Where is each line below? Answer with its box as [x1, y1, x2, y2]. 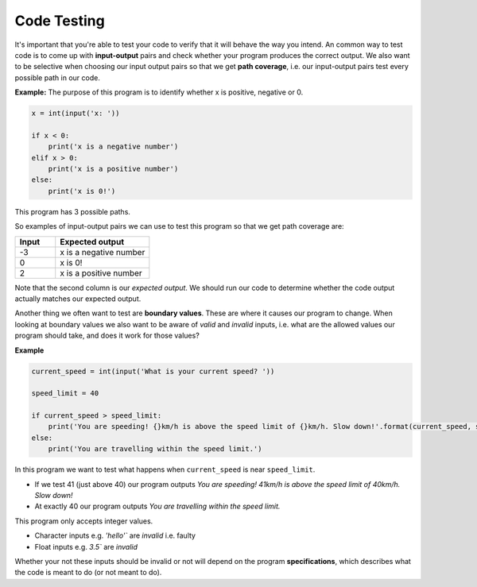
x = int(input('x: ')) [31, 109, 120, 118]
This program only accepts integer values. [14, 516, 153, 526]
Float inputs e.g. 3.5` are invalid [34, 542, 138, 551]
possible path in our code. [14, 72, 101, 83]
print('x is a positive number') [48, 164, 179, 174]
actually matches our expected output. [14, 294, 142, 303]
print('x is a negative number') [48, 142, 179, 151]
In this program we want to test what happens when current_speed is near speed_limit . [14, 465, 316, 474]
